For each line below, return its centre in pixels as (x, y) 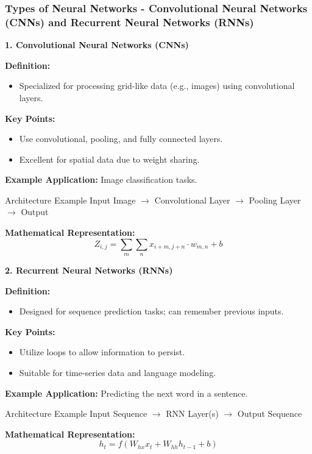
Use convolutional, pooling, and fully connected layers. (121, 139)
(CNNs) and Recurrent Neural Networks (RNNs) (129, 22)
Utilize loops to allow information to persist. (102, 352)
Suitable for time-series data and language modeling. (118, 373)
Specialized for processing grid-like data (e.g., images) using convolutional (157, 86)
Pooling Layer (275, 200)
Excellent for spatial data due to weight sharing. (109, 159)
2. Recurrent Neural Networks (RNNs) (89, 270)
